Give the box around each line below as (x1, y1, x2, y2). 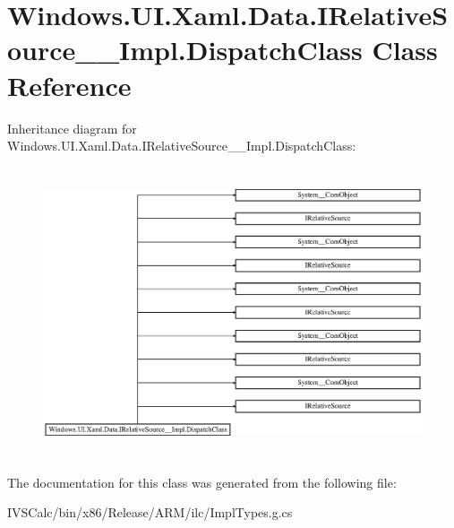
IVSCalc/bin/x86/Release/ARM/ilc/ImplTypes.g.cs (7, 503, 293, 522)
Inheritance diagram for (7, 118, 137, 137)
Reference (7, 66, 132, 103)
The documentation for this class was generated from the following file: (7, 472, 397, 491)
